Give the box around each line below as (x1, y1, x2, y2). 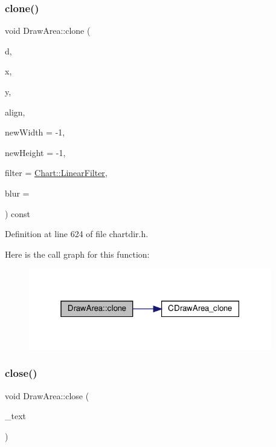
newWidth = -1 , (5, 126, 65, 139)
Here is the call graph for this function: (5, 247, 150, 260)
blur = (5, 186, 30, 199)
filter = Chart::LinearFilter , (5, 166, 108, 179)
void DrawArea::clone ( (5, 24, 91, 37)
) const (5, 207, 31, 220)
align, (5, 105, 25, 118)
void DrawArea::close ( (5, 389, 89, 402)
